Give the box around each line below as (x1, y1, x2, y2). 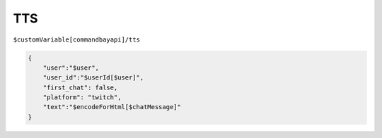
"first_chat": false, (42, 83, 118, 92)
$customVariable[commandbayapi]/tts (13, 35, 141, 44)
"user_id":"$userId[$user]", (42, 74, 144, 82)
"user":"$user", (42, 63, 99, 72)
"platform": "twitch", (42, 94, 122, 101)
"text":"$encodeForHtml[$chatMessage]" (42, 103, 182, 111)
